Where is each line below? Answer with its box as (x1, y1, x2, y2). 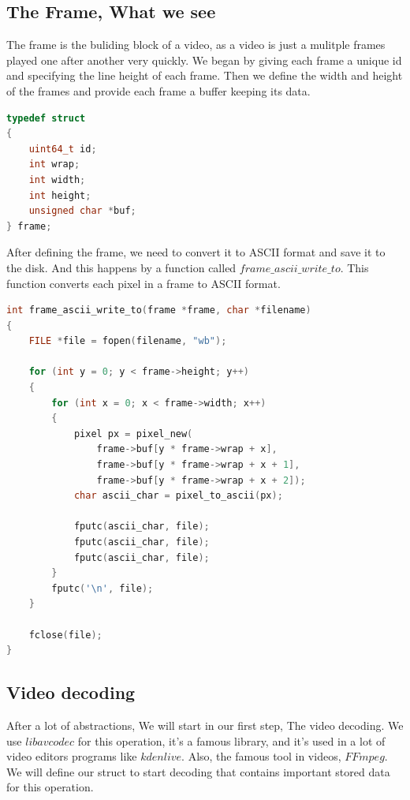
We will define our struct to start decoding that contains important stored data (6, 763, 390, 779)
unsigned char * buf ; (28, 205, 136, 217)
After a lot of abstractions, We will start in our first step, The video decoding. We (6, 716, 404, 733)
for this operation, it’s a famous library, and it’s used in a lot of (77, 732, 386, 749)
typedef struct (6, 112, 86, 124)
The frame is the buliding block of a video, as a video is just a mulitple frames (6, 36, 386, 53)
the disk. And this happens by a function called (6, 259, 237, 275)
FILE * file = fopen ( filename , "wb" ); (28, 335, 227, 347)
